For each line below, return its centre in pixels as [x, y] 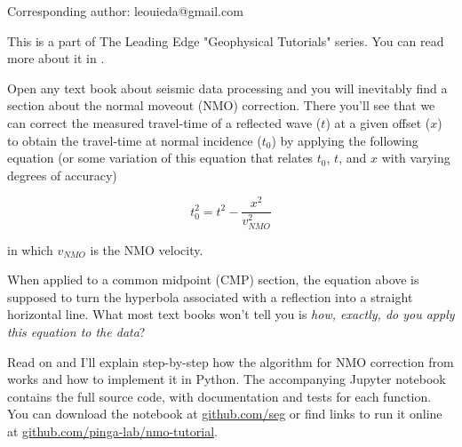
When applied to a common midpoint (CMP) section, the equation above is [213, 279]
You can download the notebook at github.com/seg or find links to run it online [225, 414]
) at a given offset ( [378, 122]
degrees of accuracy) [62, 175]
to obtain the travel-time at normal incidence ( [135, 140]
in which [30, 249]
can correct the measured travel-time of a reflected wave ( [164, 122]
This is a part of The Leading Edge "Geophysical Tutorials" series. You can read [226, 40]
